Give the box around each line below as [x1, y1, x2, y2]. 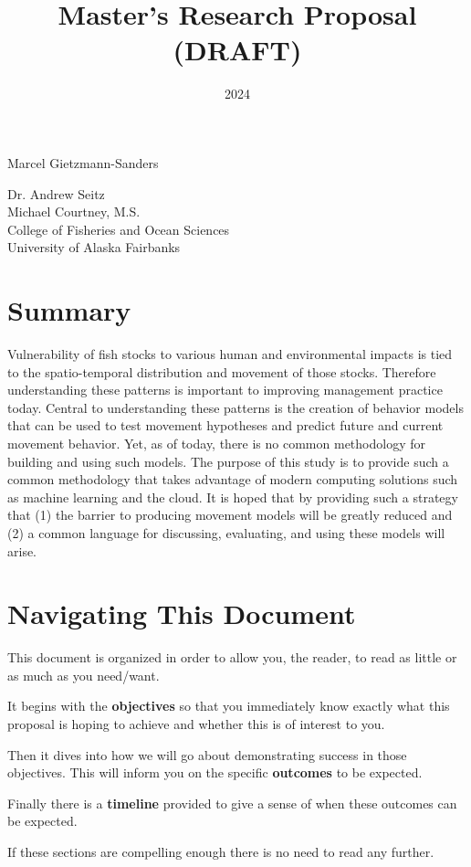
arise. [7, 541, 37, 560]
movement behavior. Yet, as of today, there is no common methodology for [7, 433, 425, 452]
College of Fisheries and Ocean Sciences [7, 219, 230, 238]
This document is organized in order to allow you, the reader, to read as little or [7, 648, 457, 667]
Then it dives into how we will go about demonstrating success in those [7, 745, 407, 764]
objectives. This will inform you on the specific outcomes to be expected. [7, 763, 423, 782]
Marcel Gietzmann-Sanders [7, 153, 159, 172]
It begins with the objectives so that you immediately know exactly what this [7, 696, 450, 715]
